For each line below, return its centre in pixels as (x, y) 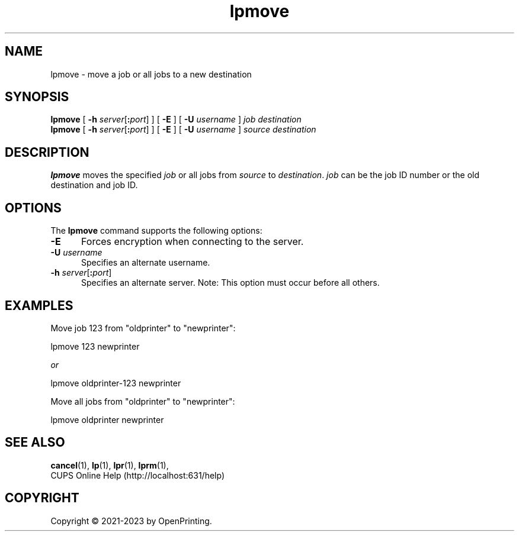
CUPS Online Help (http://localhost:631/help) (138, 475)
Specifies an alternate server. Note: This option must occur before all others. (230, 283)
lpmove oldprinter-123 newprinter (116, 383)
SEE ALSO (35, 443)
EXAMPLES (39, 305)
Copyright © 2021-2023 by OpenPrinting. (131, 521)
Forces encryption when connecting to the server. (192, 242)
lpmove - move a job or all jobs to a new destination (151, 74)
